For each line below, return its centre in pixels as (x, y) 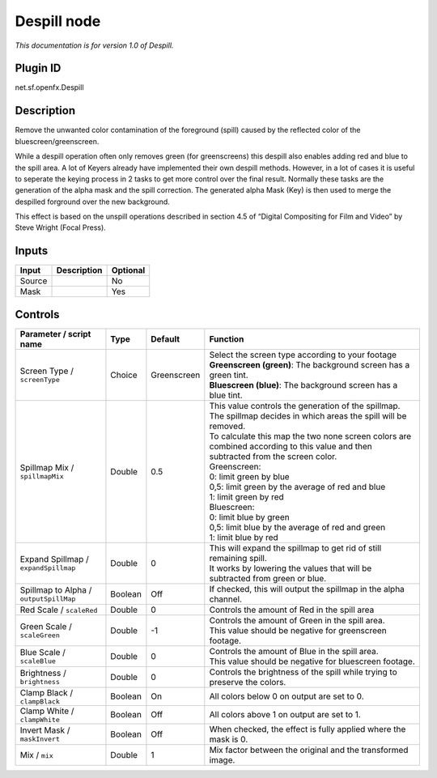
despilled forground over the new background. (92, 202)
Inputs (32, 251)
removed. (227, 426)
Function (227, 338)
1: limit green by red (247, 496)
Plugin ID (38, 68)
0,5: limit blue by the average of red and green (297, 527)
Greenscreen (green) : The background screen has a (310, 364)
